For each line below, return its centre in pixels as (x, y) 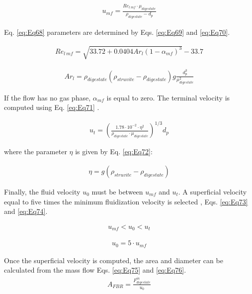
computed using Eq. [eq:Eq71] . (52, 107)
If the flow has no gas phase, (47, 97)
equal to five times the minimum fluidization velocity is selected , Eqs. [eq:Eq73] (126, 201)
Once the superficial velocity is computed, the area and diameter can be (114, 260)
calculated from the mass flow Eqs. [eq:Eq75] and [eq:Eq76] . (95, 270)
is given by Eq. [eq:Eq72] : (114, 151)
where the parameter (36, 151)
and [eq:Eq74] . (26, 211)
